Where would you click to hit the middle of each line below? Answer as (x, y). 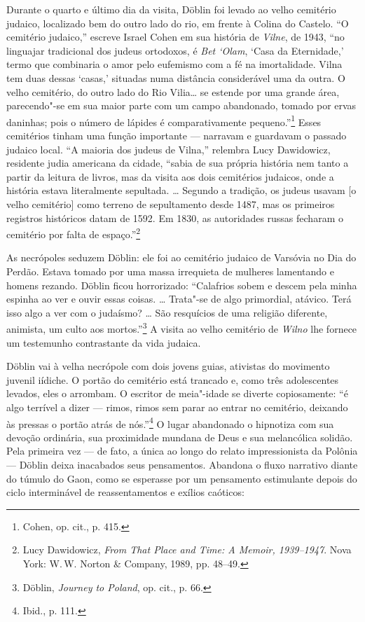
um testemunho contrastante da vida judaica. (104, 342)
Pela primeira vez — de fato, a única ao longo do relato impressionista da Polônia (182, 451)
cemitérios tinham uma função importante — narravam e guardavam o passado (177, 135)
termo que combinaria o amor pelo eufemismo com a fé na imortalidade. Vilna (174, 64)
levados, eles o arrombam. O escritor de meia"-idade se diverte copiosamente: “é (177, 393)
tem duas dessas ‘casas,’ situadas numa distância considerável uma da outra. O (176, 77)
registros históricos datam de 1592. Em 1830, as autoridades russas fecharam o (175, 217)
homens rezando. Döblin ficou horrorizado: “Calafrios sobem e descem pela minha (182, 285)
